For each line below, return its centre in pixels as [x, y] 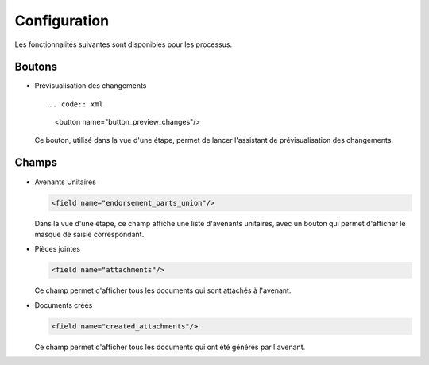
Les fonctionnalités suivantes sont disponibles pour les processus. [124, 44]
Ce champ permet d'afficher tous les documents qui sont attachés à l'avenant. [163, 290]
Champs [36, 163]
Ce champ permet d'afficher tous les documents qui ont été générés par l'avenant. [170, 347]
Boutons [36, 67]
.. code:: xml [76, 104]
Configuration [62, 21]
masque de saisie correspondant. [89, 234]
